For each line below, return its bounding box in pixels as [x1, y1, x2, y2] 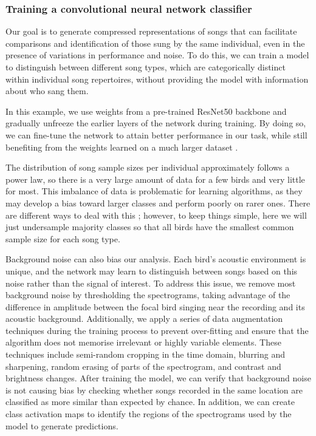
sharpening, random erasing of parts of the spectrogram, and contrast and [5, 359, 281, 372]
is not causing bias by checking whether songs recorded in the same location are [5, 383, 303, 396]
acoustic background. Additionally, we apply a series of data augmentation [5, 312, 283, 325]
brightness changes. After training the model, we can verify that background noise [5, 372, 311, 384]
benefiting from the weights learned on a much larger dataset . [5, 140, 238, 153]
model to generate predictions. [5, 419, 118, 432]
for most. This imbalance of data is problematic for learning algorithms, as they [5, 185, 303, 197]
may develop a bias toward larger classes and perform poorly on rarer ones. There [5, 196, 311, 209]
